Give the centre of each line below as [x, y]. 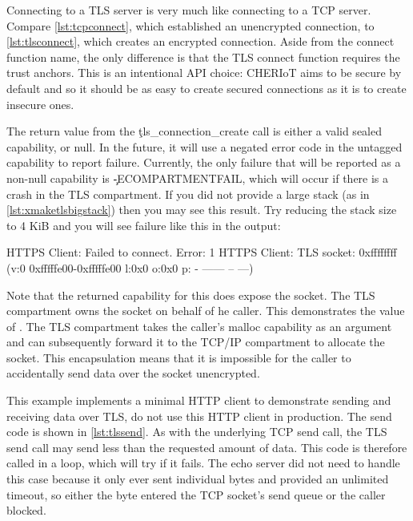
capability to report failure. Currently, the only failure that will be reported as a [204, 162]
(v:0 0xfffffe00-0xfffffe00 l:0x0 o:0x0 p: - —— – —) [130, 267]
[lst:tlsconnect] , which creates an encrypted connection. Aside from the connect [200, 41]
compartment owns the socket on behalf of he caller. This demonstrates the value [206, 311]
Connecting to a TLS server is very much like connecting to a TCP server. [189, 10]
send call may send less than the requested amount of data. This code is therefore [207, 447]
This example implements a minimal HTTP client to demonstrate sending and [199, 400]
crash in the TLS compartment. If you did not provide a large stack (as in [188, 194]
